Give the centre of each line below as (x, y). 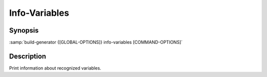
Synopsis (24, 30)
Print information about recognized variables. (55, 68)
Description (28, 56)
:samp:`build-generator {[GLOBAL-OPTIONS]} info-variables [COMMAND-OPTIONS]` (96, 42)
